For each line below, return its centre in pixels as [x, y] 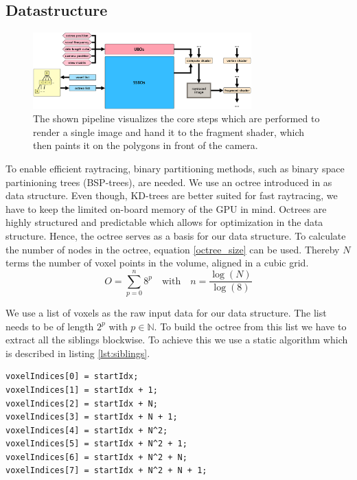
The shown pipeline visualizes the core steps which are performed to [176, 118]
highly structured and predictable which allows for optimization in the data [164, 222]
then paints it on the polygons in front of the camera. [146, 145]
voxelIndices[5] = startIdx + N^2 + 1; [96, 444]
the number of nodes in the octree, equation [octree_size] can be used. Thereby [173, 249]
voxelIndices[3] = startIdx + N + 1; [92, 417]
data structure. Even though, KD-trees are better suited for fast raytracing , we [172, 195]
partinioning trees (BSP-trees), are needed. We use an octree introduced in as [169, 182]
